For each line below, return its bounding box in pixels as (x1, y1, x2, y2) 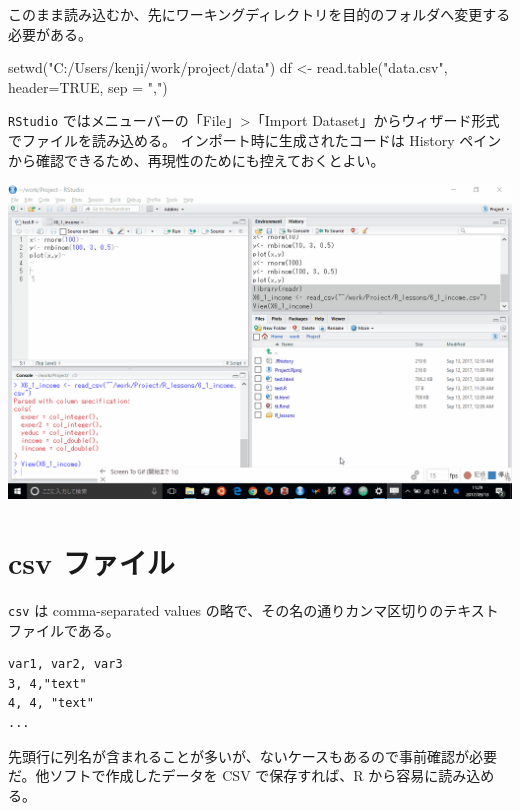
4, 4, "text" (8, 696, 94, 711)
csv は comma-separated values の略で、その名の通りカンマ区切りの (8, 599, 444, 620)
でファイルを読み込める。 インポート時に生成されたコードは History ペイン (8, 130, 502, 151)
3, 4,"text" (8, 676, 87, 691)
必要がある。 (8, 23, 92, 44)
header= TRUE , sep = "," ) (8, 76, 168, 97)
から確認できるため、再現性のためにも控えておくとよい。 (8, 149, 385, 170)
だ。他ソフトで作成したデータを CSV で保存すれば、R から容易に (8, 765, 439, 786)
